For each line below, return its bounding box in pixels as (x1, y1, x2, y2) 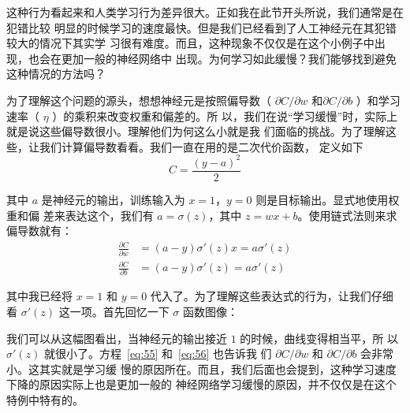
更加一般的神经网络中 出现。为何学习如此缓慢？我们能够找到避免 (61, 50, 397, 66)
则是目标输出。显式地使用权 (255, 191, 400, 207)
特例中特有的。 (6, 391, 84, 407)
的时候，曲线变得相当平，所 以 (240, 329, 398, 346)
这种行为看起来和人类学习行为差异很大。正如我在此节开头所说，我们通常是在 (6, 4, 404, 20)
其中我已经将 (6, 288, 73, 304)
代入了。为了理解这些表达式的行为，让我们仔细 (150, 288, 393, 304)
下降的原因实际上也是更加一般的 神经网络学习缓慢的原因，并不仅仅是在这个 (6, 376, 397, 393)
